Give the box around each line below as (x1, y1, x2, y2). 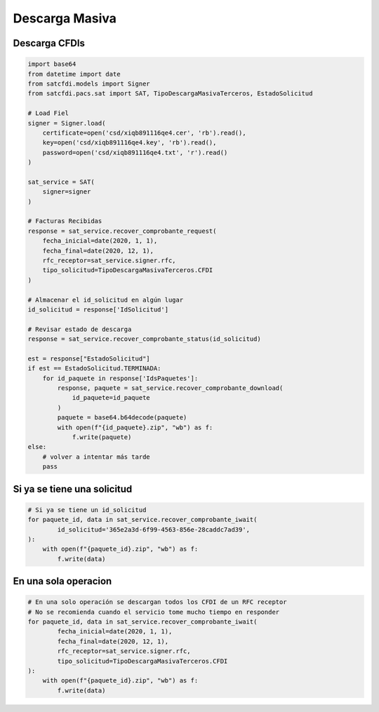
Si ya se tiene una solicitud (13, 483, 133, 495)
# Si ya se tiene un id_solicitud (27, 506, 147, 513)
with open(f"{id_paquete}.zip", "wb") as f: (57, 423, 213, 431)
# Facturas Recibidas (27, 217, 102, 225)
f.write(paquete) (72, 434, 132, 441)
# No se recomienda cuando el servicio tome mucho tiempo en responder (27, 607, 280, 616)
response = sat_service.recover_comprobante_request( (27, 227, 217, 235)
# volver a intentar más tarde (42, 452, 150, 461)
